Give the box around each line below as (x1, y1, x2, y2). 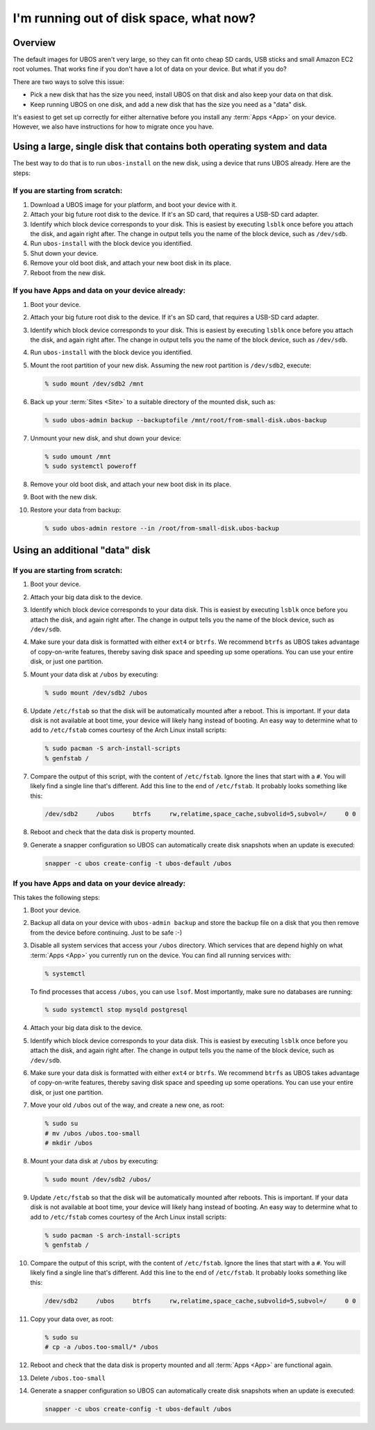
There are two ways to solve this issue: (12, 77, 125, 86)
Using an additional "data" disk (12, 544, 151, 556)
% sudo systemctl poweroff (44, 462, 137, 470)
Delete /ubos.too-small (30, 1374, 106, 1382)
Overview (12, 37, 56, 49)
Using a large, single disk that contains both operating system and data (12, 141, 328, 153)
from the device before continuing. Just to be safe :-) (30, 928, 183, 937)
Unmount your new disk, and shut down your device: (30, 434, 182, 442)
